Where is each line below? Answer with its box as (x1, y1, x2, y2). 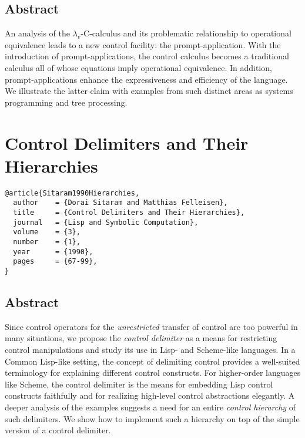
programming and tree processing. (5, 96, 128, 108)
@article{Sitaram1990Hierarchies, (5, 188, 140, 197)
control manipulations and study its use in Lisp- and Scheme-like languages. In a (5, 343, 296, 355)
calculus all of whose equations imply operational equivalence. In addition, (5, 61, 272, 73)
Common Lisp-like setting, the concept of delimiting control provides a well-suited (5, 355, 300, 367)
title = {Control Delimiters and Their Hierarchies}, (13, 208, 245, 217)
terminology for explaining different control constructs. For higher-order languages (5, 366, 301, 379)
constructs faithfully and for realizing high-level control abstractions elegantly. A (5, 389, 295, 402)
